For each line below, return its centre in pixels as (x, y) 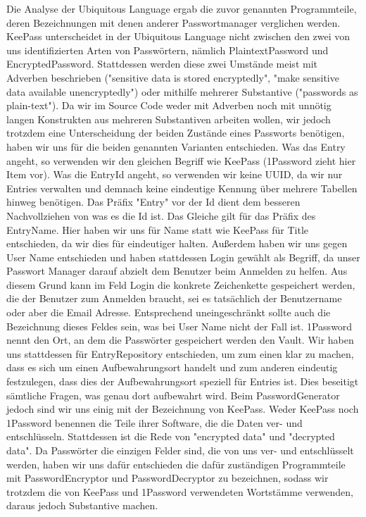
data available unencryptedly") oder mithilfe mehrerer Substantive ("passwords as (182, 91)
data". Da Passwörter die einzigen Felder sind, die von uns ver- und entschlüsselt (180, 450)
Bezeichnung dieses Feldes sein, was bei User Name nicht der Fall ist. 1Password (179, 326)
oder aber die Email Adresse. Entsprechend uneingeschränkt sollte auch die (169, 312)
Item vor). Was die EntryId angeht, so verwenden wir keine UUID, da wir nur (175, 174)
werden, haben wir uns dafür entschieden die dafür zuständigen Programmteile (176, 464)
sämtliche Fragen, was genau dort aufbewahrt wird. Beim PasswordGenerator (173, 395)
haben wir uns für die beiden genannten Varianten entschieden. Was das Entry (176, 146)
